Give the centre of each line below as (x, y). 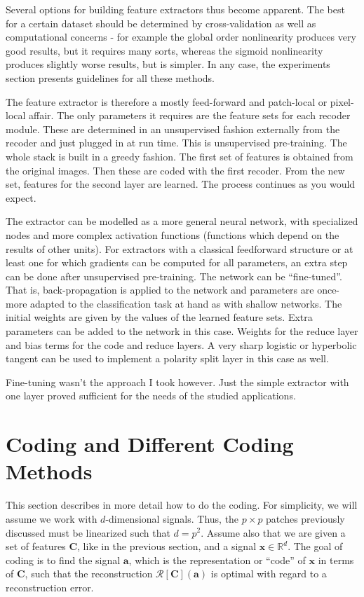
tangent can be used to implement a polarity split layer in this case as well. (167, 358)
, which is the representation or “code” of (217, 560)
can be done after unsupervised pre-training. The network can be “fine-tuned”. (174, 276)
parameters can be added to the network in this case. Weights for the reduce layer (182, 331)
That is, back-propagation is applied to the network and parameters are (160, 290)
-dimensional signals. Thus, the (172, 518)
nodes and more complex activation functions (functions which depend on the (173, 234)
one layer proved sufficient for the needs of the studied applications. (151, 396)
